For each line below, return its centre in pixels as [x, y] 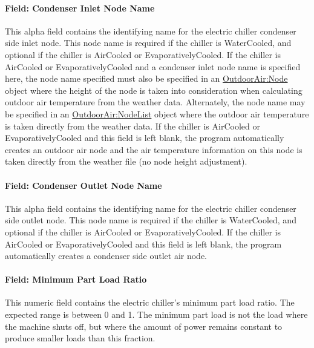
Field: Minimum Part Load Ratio [76, 279]
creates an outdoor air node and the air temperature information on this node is [154, 149]
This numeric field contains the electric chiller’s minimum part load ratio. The [150, 302]
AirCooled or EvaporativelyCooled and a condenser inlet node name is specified [153, 66]
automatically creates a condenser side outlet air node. [106, 256]
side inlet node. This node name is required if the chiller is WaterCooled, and [148, 43]
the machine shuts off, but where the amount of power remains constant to [144, 326]
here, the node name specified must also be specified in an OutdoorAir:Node [146, 78]
